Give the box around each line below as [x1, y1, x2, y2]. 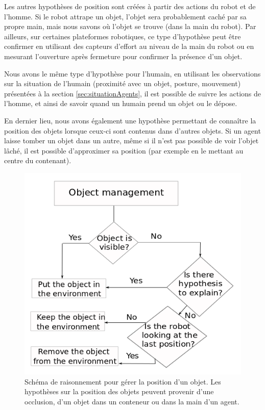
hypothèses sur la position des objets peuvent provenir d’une [25, 386, 214, 397]
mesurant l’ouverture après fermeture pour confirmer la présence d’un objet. [4, 50, 243, 61]
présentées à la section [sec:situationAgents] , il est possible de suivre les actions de [4, 88, 261, 98]
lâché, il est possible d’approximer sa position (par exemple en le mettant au [4, 145, 244, 156]
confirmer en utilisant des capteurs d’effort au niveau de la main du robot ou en [4, 41, 254, 52]
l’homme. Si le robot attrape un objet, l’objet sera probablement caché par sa [4, 11, 247, 21]
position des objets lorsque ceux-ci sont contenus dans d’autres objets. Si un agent [4, 125, 261, 136]
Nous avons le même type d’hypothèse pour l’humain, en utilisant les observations [4, 68, 261, 79]
